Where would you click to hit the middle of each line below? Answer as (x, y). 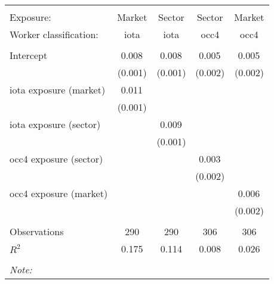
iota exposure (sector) (55, 124)
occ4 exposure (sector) (56, 159)
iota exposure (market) (58, 90)
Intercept (29, 55)
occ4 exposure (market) (59, 193)
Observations (37, 231)
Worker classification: (54, 34)
